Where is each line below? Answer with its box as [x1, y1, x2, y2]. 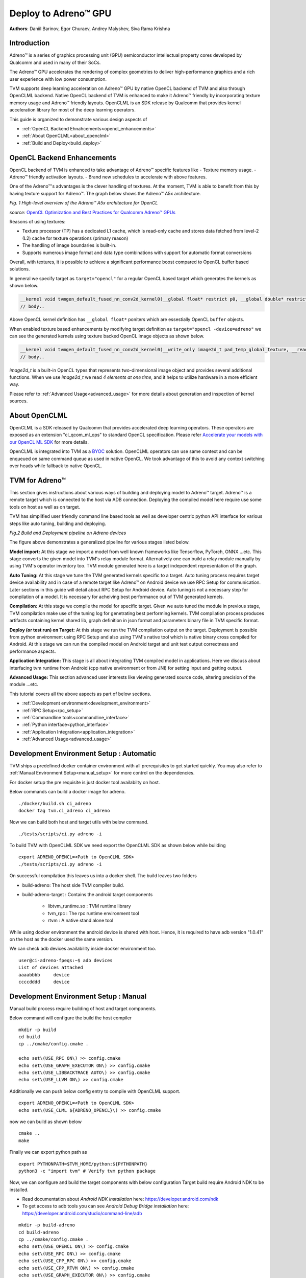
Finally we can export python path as [9, 1149, 87, 1155]
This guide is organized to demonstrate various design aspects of [9, 116, 147, 122]
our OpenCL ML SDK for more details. [9, 439, 89, 445]
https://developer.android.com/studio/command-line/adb [22, 1210, 142, 1216]
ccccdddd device [18, 979, 70, 985]
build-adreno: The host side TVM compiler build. [22, 882, 124, 888]
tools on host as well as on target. [9, 504, 81, 510]
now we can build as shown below [9, 1119, 82, 1125]
